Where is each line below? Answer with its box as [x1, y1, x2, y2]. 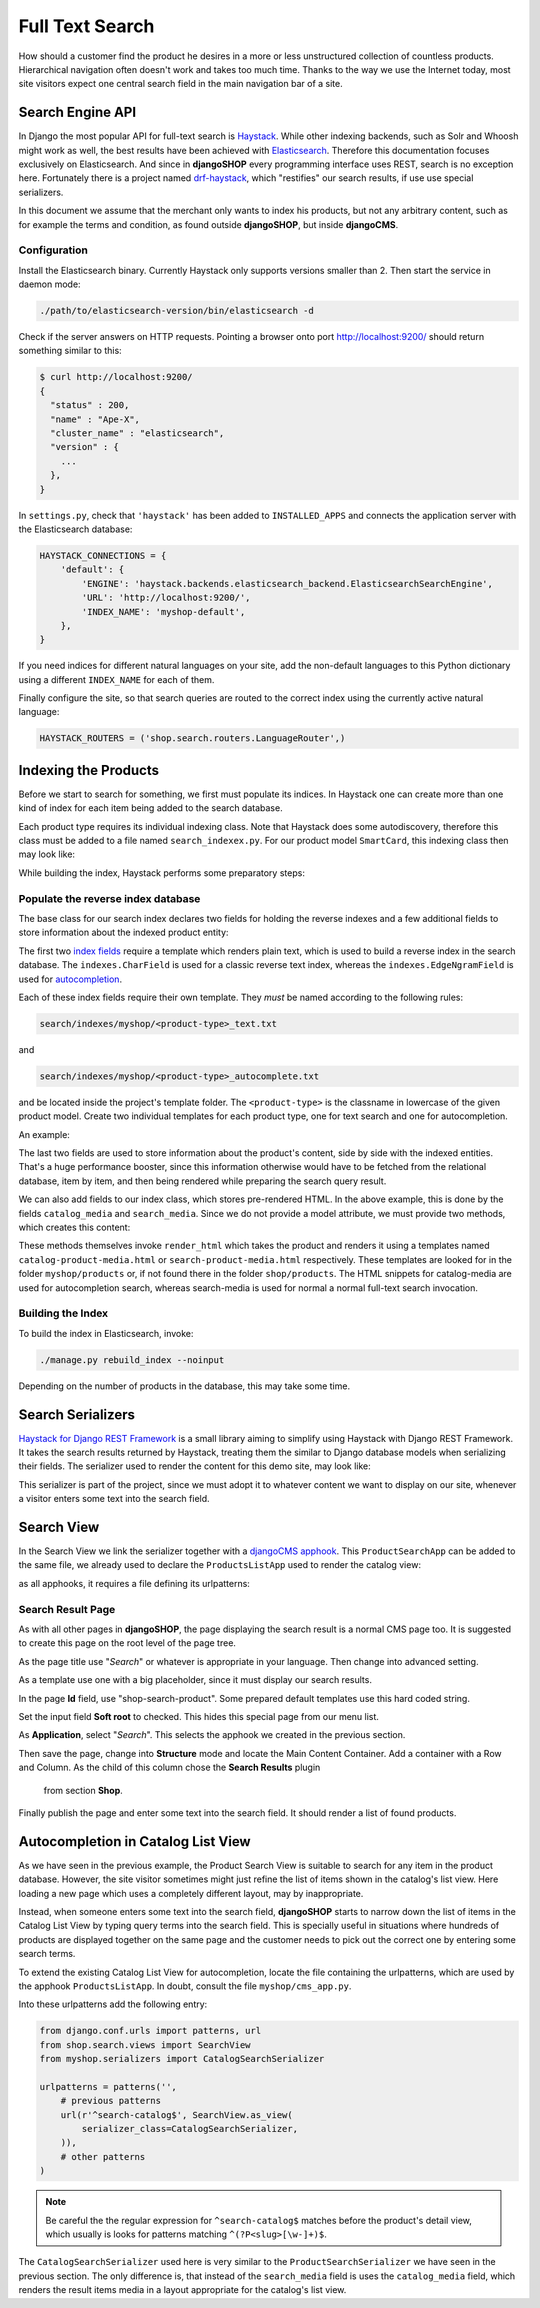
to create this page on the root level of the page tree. [18, 1637, 237, 1649]
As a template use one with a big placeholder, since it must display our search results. [18, 1674, 372, 1686]
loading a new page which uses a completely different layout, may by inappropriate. [18, 1887, 364, 1899]
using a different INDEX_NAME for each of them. [18, 673, 215, 685]
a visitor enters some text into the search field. [18, 1493, 210, 1505]
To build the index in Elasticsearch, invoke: [18, 1327, 194, 1339]
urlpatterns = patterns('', [39, 2081, 177, 2092]
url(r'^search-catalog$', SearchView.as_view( [60, 2109, 294, 2120]
